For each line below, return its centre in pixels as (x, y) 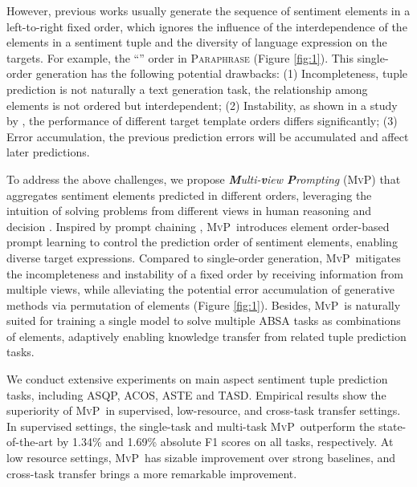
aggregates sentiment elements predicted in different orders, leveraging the (189, 195)
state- (392, 426)
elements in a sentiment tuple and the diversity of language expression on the (197, 42)
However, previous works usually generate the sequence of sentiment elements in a (208, 10)
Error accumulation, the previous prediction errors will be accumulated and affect (208, 136)
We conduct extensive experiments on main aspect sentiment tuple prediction (197, 379)
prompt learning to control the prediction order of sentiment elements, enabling (202, 242)
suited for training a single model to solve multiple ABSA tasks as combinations (204, 321)
